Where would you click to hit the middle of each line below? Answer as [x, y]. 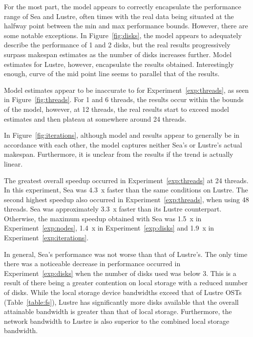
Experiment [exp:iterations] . [46, 238]
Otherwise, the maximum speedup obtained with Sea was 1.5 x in [103, 218]
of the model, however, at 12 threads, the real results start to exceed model [116, 109]
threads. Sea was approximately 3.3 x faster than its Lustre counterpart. [113, 209]
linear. [13, 163]
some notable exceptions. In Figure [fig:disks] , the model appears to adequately [123, 35]
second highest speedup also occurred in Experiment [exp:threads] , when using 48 [126, 199]
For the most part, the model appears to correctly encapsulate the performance [123, 6]
